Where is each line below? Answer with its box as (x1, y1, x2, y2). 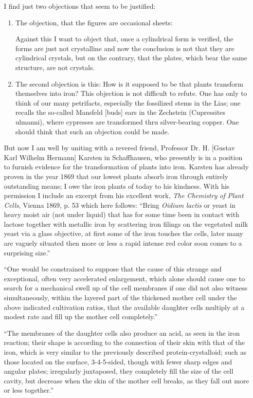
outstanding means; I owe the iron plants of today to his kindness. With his (4, 181, 230, 191)
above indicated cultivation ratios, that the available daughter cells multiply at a (4, 302, 245, 312)
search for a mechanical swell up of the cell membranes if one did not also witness (4, 283, 248, 293)
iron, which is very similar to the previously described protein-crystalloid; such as (4, 347, 247, 357)
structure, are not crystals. (15, 62, 95, 72)
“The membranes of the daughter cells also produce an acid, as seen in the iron (4, 327, 240, 338)
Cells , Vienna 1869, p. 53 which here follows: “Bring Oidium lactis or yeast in (4, 199, 235, 210)
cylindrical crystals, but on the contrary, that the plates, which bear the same (15, 53, 247, 63)
